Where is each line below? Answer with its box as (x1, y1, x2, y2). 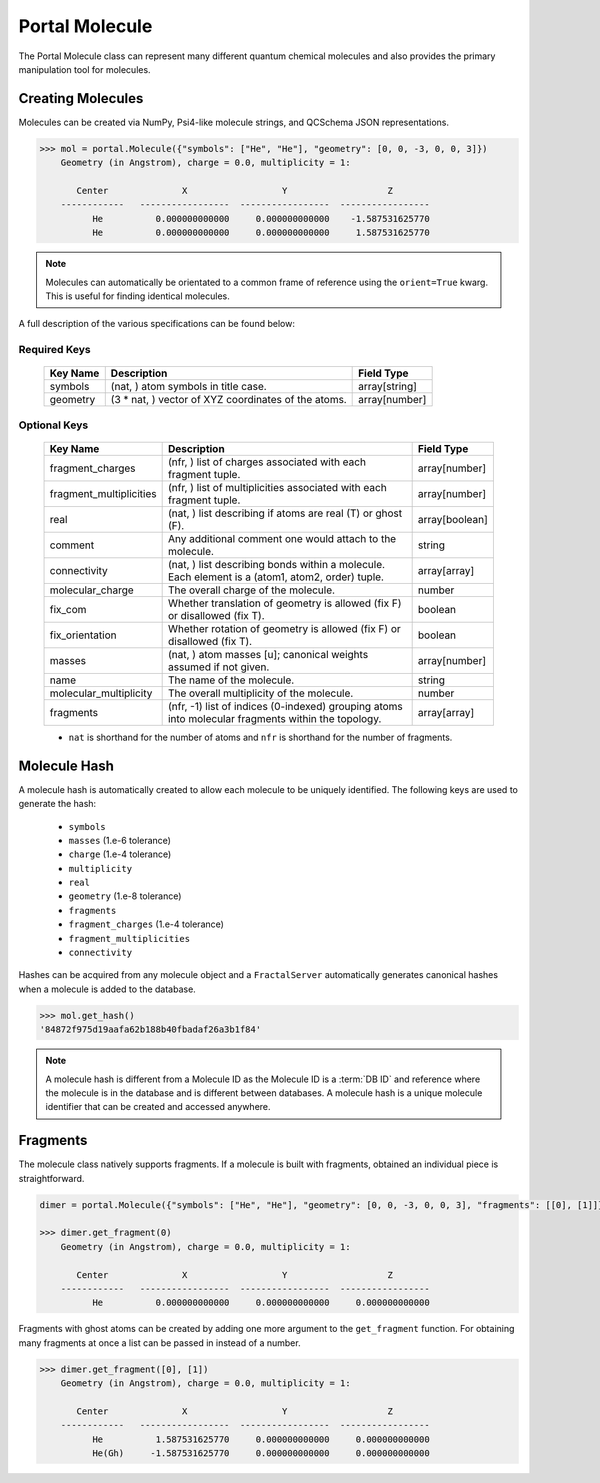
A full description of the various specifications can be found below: (18, 318, 295, 330)
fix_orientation (49, 628, 117, 642)
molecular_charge (49, 583, 134, 597)
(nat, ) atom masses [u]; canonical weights (167, 647, 369, 661)
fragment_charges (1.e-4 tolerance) (68, 918, 225, 930)
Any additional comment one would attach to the (167, 531, 397, 545)
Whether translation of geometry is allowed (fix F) (167, 596, 402, 610)
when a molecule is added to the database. (18, 983, 197, 995)
